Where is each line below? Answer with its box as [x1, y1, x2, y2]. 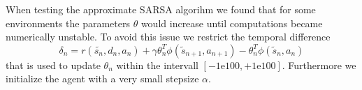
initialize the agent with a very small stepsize [6, 71, 199, 86]
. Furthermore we [282, 57, 356, 72]
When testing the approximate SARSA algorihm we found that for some [6, 2, 316, 16]
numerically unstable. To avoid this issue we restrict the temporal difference [6, 29, 331, 44]
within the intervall [116, 57, 198, 72]
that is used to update [6, 57, 101, 72]
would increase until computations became [140, 15, 323, 30]
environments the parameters [6, 15, 130, 30]
